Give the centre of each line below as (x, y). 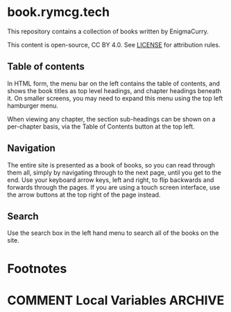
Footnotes (37, 269)
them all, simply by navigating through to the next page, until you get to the (114, 172)
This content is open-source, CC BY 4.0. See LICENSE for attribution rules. (114, 44)
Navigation (31, 148)
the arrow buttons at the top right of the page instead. (84, 195)
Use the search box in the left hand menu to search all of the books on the (113, 233)
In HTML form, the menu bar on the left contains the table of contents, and (114, 83)
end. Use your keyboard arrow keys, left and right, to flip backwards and (111, 180)
